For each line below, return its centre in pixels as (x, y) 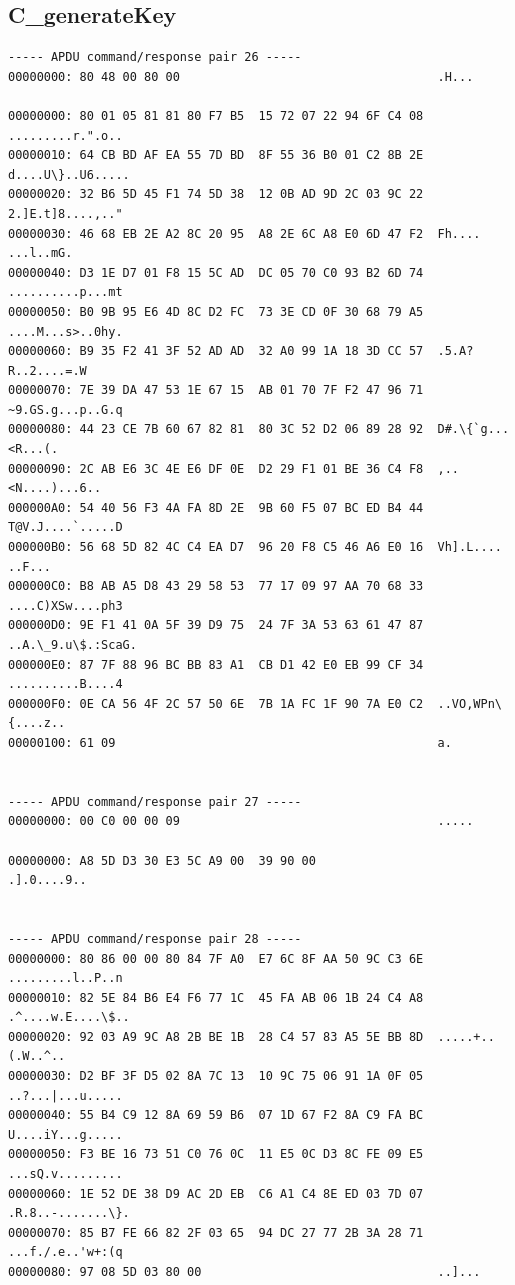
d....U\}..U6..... (69, 174)
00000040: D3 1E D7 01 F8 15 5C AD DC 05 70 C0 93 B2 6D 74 (216, 272)
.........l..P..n (65, 978)
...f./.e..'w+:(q (65, 1252)
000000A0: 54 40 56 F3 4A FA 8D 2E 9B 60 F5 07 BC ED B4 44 (216, 507)
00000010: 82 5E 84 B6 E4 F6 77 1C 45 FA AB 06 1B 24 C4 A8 (216, 997)
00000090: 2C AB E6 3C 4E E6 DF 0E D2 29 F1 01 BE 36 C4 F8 (216, 468)
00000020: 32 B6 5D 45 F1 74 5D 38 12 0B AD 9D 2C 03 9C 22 (216, 194)
